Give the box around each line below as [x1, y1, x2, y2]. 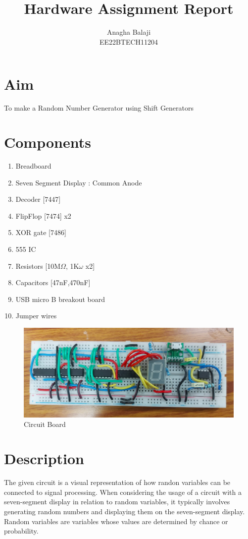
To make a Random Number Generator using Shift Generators [4, 103, 194, 113]
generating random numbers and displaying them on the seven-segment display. [4, 506, 245, 516]
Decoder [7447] [15, 194, 61, 204]
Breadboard [15, 160, 51, 171]
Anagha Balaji [106, 27, 151, 37]
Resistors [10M [15, 260, 61, 271]
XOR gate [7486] [15, 227, 66, 238]
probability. [4, 526, 39, 536]
